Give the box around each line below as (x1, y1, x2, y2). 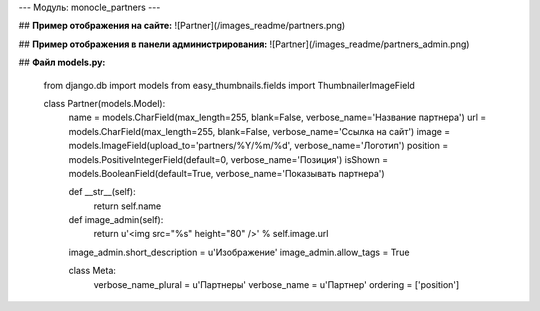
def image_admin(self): (68, 214, 164, 226)
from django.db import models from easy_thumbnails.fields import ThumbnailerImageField (43, 79, 415, 91)
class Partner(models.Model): (43, 97, 166, 109)
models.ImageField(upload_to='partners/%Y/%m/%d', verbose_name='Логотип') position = (68, 140, 449, 152)
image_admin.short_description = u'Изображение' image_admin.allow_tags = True (68, 246, 410, 258)
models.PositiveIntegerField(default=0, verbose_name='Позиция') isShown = (68, 153, 389, 165)
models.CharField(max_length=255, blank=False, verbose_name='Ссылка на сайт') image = (68, 125, 451, 137)
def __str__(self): (68, 186, 137, 198)
